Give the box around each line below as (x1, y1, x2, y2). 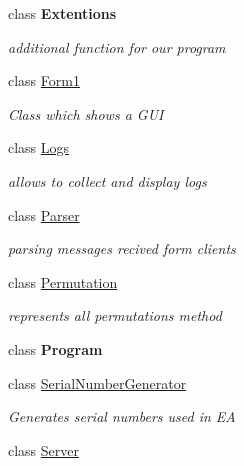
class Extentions (8, 3, 117, 23)
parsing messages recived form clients (8, 238, 236, 259)
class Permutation (8, 271, 118, 292)
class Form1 (8, 70, 80, 91)
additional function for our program (8, 36, 226, 57)
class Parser (8, 204, 80, 225)
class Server (8, 439, 80, 460)
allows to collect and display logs (8, 170, 207, 191)
